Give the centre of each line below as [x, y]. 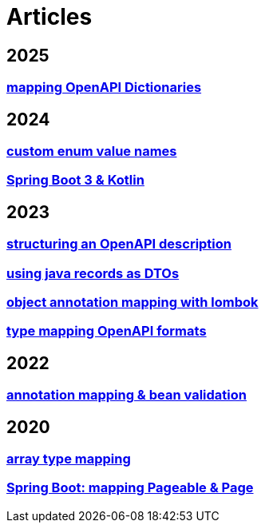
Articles [49, 17]
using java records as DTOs [93, 273]
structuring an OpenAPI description [119, 244]
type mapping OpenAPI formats [107, 331]
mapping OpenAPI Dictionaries [104, 88]
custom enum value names [92, 151]
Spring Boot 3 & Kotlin [75, 180]
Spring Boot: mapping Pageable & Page [130, 488]
